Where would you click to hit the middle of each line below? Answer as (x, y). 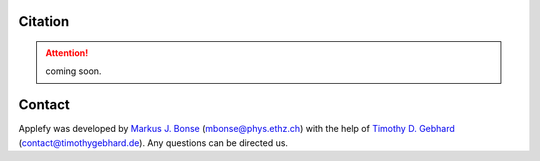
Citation (44, 21)
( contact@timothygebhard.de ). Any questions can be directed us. (153, 142)
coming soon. (73, 71)
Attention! (67, 53)
